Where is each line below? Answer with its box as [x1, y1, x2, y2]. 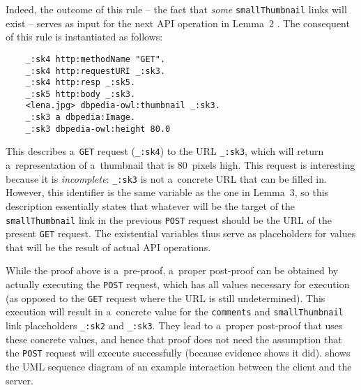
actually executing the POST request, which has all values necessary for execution [6, 277, 350, 292]
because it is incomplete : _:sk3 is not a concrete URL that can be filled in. [6, 171, 327, 186]
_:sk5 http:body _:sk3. [25, 89, 136, 99]
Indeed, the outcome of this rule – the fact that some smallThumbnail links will [6, 2, 347, 16]
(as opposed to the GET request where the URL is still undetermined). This [6, 290, 325, 305]
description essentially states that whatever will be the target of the [6, 198, 295, 213]
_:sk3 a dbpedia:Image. [25, 112, 136, 123]
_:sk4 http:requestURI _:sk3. [25, 66, 166, 76]
